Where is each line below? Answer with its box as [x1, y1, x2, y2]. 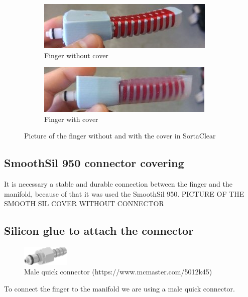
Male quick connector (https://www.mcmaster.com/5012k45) [24, 266, 212, 277]
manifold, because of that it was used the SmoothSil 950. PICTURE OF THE [4, 188, 244, 199]
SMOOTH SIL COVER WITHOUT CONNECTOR [4, 198, 164, 209]
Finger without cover [44, 50, 108, 60]
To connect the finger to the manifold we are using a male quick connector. [4, 283, 235, 293]
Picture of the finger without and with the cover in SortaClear [24, 130, 216, 141]
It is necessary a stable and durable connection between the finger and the [4, 179, 233, 189]
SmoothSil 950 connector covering [4, 155, 184, 171]
